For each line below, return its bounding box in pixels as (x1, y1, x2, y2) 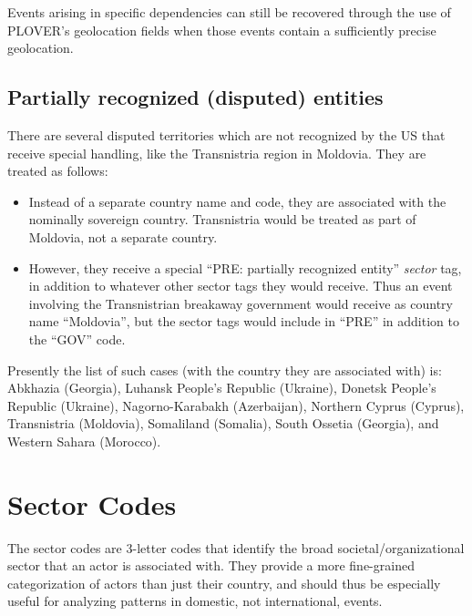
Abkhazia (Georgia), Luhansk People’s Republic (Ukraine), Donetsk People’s (7, 378, 436, 397)
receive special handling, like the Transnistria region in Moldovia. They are (7, 143, 426, 162)
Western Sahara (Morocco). (7, 431, 161, 450)
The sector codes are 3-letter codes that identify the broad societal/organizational (7, 538, 465, 557)
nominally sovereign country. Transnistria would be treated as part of (28, 210, 416, 229)
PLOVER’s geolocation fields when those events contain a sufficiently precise (7, 20, 436, 39)
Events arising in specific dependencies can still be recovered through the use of (7, 3, 451, 21)
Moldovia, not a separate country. (28, 227, 218, 246)
